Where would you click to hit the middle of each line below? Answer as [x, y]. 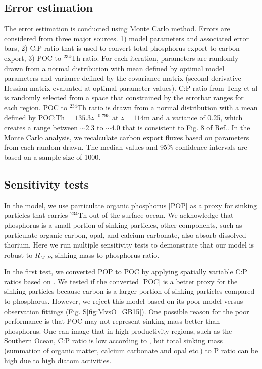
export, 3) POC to [33, 58]
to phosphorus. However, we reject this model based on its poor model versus [124, 301]
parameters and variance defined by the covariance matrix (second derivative [123, 78]
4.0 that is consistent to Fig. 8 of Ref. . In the [180, 127]
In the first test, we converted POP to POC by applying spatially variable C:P [126, 271]
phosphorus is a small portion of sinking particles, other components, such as [123, 225]
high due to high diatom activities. [58, 360]
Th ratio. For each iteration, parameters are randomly [155, 58]
